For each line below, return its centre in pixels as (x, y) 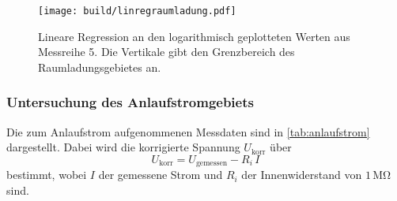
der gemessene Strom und (161, 175)
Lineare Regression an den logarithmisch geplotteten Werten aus (194, 36)
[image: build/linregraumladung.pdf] (137, 11)
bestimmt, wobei (47, 175)
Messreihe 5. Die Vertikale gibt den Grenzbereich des (166, 52)
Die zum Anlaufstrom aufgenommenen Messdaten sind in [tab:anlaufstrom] (188, 131)
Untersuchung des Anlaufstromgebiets (130, 102)
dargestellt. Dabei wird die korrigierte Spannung (123, 147)
